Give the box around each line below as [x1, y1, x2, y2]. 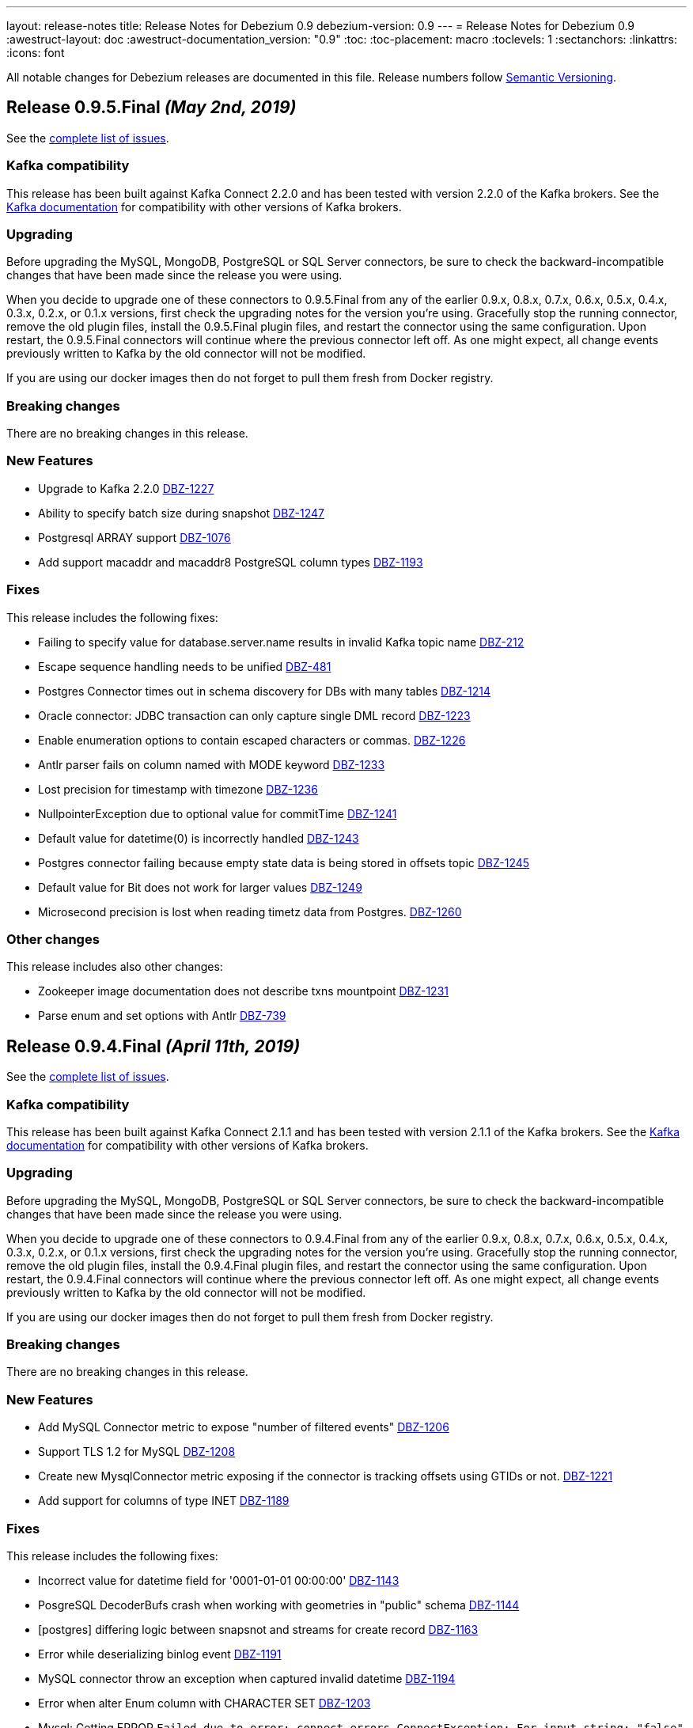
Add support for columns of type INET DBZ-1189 [38, 1494, 290, 1508]
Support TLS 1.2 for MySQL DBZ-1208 [38, 1445, 236, 1459]
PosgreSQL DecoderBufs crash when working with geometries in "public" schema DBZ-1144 [38, 1597, 520, 1612]
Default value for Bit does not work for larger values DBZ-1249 [38, 880, 362, 894]
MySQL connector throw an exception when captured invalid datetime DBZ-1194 [38, 1671, 456, 1685]
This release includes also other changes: [6, 960, 223, 974]
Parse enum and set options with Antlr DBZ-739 [38, 1009, 286, 1023]
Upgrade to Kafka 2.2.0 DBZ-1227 [38, 481, 214, 495]
